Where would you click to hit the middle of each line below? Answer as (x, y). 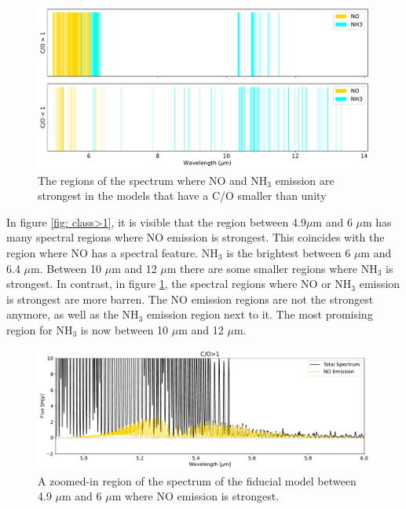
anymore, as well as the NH (73, 314)
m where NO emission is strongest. (196, 496)
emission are (305, 180)
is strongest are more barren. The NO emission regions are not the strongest (190, 299)
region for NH (40, 329)
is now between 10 (124, 329)
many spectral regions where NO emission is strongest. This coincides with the (196, 237)
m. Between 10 (66, 268)
